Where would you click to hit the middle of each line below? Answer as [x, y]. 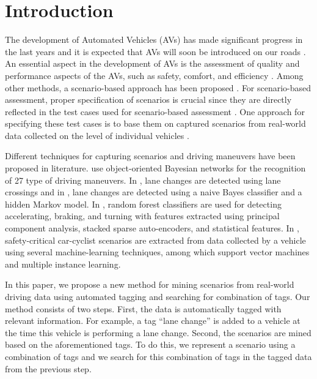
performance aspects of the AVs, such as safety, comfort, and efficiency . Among [154, 75]
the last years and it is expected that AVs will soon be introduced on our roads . [155, 51]
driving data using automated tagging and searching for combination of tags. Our [158, 296]
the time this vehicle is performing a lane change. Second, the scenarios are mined [158, 332]
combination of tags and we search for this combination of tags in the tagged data [158, 356]
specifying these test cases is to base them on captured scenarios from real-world [155, 123]
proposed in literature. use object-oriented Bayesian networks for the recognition [155, 168]
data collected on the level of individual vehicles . [97, 135]
